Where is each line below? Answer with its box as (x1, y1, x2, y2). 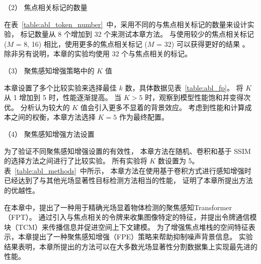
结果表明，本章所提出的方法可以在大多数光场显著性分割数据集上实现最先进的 (4, 241, 257, 251)
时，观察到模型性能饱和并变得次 (145, 92, 251, 103)
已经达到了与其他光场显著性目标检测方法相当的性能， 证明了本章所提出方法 (4, 175, 253, 186)
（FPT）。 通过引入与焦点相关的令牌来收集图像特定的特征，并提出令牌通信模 (4, 212, 257, 222)
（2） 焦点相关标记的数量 (4, 2, 88, 12)
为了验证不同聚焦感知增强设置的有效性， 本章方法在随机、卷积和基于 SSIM (4, 145, 251, 156)
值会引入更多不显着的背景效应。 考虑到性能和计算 (80, 102, 245, 112)
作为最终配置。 (119, 112, 168, 122)
